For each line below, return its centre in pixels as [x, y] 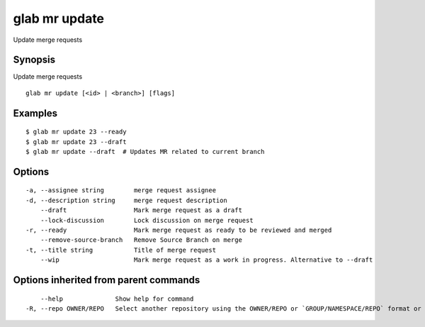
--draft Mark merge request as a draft [141, 210]
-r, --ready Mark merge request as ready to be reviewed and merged [179, 230]
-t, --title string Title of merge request [121, 250]
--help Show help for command [117, 299]
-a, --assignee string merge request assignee [121, 190]
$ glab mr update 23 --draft [76, 142]
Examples [35, 113]
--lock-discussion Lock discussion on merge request [147, 220]
